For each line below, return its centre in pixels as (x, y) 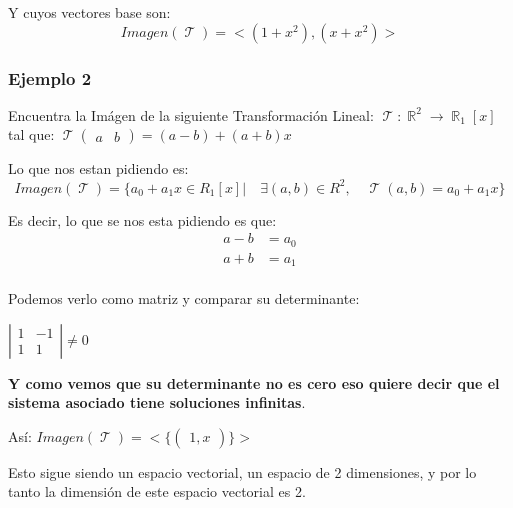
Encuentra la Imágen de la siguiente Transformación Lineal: (191, 114)
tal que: (31, 134)
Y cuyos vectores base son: (89, 12)
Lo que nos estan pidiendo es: (98, 168)
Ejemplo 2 (50, 77)
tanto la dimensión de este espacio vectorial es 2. (157, 491)
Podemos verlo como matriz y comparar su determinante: (184, 298)
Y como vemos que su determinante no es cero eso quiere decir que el (254, 382)
